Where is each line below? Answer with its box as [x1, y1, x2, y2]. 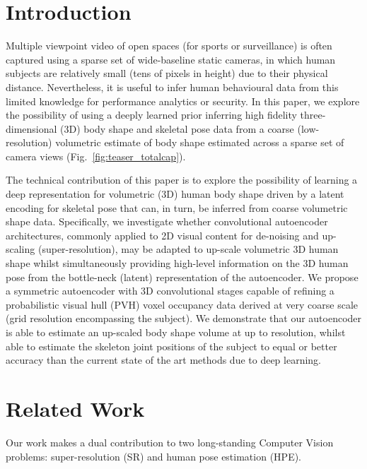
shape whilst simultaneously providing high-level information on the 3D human [6, 256, 349, 271]
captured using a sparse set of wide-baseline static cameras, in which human [6, 52, 336, 66]
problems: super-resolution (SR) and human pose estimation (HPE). [6, 449, 302, 463]
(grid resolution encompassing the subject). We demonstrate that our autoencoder [6, 311, 362, 326]
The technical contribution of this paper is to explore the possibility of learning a [6, 172, 358, 187]
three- [300, 107, 326, 122]
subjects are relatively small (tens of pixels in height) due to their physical [6, 66, 328, 81]
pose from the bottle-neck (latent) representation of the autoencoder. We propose [6, 269, 359, 284]
